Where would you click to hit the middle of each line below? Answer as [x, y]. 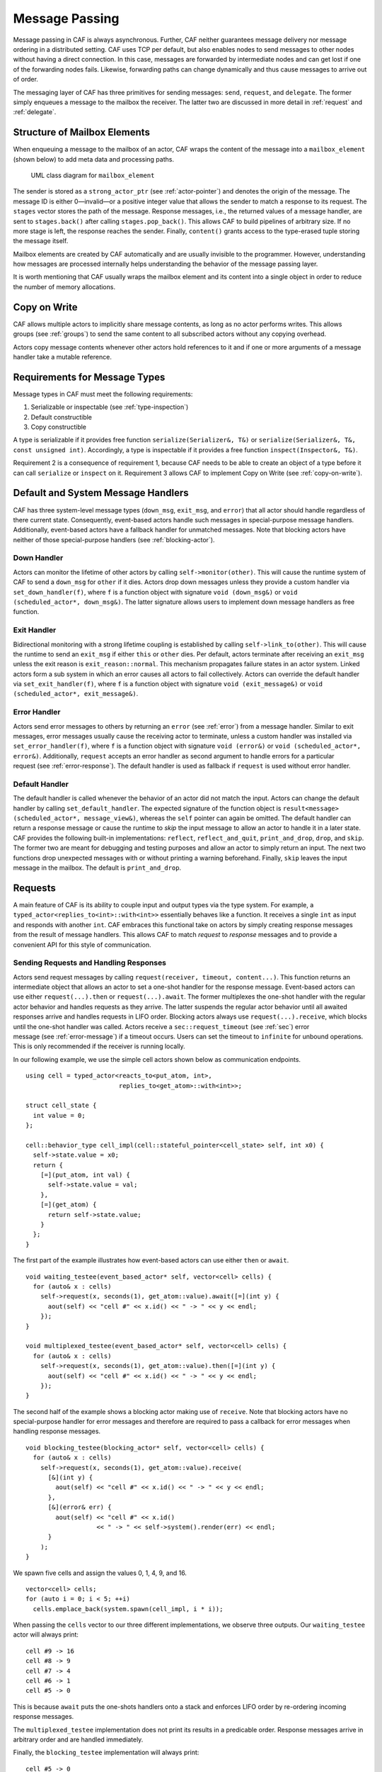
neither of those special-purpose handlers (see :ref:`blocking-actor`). [114, 539]
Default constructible [61, 417]
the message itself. [41, 241]
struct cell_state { [61, 1105]
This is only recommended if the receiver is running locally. [99, 1046]
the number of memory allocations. [64, 286]
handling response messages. [57, 1431]
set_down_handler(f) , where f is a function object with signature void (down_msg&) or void [155, 592]
